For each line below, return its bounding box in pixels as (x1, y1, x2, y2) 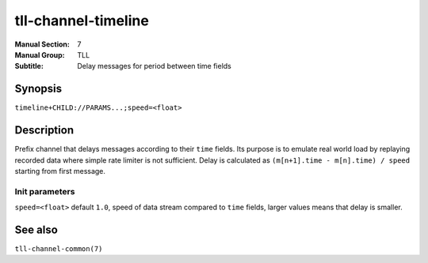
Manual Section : (14, 39, 71, 49)
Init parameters (14, 186, 75, 197)
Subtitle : (14, 62, 44, 71)
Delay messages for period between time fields (77, 62, 231, 71)
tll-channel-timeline (14, 12, 150, 29)
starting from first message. (14, 166, 106, 175)
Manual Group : (14, 50, 65, 59)
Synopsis (14, 82, 63, 96)
